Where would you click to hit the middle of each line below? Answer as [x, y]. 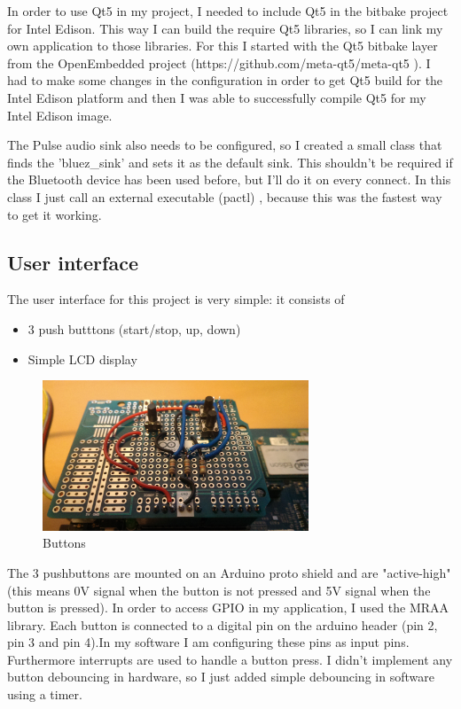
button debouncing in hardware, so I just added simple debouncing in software [221, 677]
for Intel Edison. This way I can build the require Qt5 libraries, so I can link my [225, 28]
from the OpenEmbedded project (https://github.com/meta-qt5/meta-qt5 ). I [219, 62]
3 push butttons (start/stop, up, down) [134, 328]
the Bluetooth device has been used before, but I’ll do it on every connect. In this [229, 179]
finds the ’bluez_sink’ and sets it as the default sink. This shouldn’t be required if [230, 162]
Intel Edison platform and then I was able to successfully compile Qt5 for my [217, 97]
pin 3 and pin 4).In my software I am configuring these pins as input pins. [208, 642]
